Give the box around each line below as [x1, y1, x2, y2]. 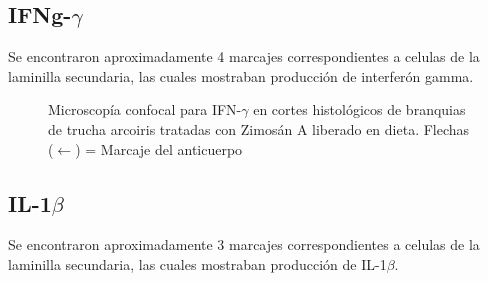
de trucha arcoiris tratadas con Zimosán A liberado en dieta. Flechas [48, 118, 470, 139]
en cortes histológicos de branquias [253, 99, 466, 120]
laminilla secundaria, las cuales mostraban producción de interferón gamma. [8, 65, 474, 86]
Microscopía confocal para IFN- [48, 99, 242, 120]
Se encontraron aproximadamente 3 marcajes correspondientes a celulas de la [8, 234, 480, 255]
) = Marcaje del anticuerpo [75, 138, 243, 159]
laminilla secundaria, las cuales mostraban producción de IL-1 [8, 253, 387, 274]
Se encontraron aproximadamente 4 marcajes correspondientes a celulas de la [8, 46, 480, 67]
